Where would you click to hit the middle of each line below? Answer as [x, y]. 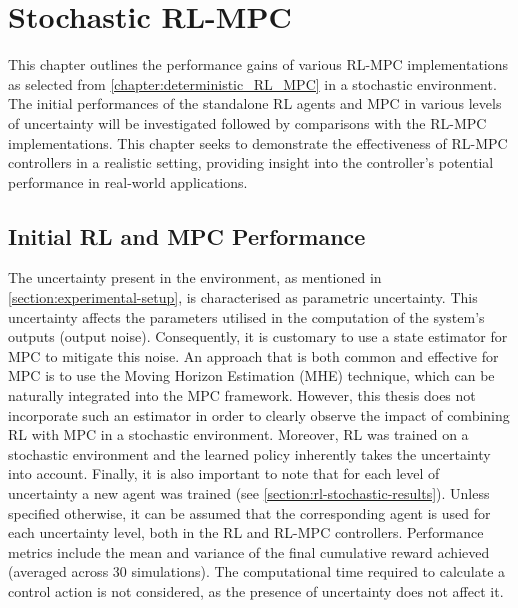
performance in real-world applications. [128, 181]
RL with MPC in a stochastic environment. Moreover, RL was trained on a [238, 434]
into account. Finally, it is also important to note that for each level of [224, 473]
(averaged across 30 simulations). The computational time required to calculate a [257, 571]
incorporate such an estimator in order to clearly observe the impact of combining [259, 414]
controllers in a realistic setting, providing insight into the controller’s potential [251, 162]
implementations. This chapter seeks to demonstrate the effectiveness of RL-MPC [258, 142]
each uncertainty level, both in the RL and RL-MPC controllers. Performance [246, 532]
